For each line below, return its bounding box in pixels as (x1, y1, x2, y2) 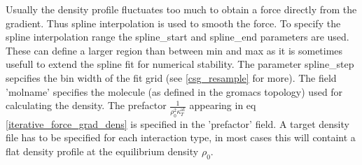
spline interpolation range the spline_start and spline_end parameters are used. (6, 29, 349, 44)
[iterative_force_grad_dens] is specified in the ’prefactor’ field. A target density (6, 116, 349, 131)
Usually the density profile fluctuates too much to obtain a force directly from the (6, 2, 357, 16)
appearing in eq (189, 98, 256, 113)
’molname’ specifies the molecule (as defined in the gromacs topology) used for (6, 84, 343, 99)
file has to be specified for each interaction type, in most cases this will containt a (6, 130, 356, 145)
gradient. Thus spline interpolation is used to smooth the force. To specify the (6, 15, 341, 30)
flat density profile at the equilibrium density (6, 143, 199, 158)
